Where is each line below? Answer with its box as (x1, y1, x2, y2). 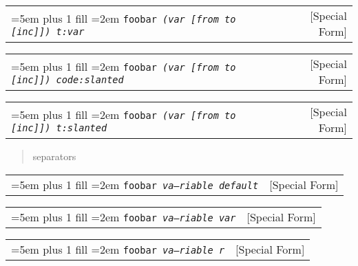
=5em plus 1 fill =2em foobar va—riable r (11, 241, 225, 257)
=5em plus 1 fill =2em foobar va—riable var (11, 208, 236, 225)
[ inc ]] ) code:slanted (11, 74, 124, 85)
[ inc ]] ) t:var (11, 25, 85, 37)
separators (32, 149, 76, 163)
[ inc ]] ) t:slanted (11, 122, 107, 133)
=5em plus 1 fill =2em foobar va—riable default (11, 176, 259, 192)
